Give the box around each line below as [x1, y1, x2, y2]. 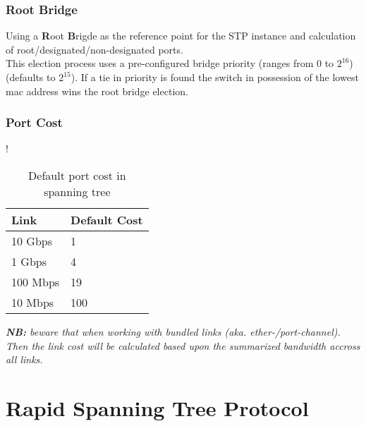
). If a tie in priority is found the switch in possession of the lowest [71, 70, 359, 84]
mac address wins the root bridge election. [6, 83, 188, 98]
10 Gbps [11, 233, 52, 249]
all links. [6, 352, 43, 367]
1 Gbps [11, 253, 47, 269]
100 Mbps [11, 274, 60, 290]
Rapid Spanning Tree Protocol [6, 393, 309, 422]
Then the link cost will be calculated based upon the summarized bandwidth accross [6, 338, 360, 353]
